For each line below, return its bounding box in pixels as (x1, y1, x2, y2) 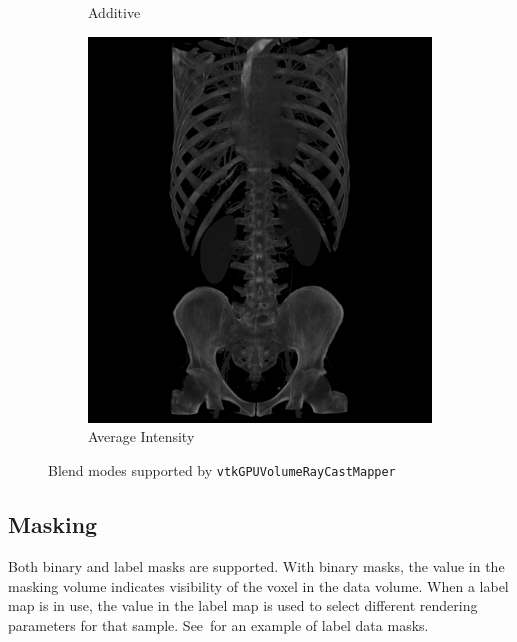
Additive (88, 2, 141, 22)
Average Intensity (88, 426, 195, 447)
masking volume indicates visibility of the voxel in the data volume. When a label (8, 575, 509, 596)
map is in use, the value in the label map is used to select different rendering (8, 595, 478, 616)
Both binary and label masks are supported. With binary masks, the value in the (8, 555, 505, 576)
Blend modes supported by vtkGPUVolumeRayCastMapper (48, 460, 396, 481)
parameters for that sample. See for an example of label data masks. (8, 614, 429, 635)
